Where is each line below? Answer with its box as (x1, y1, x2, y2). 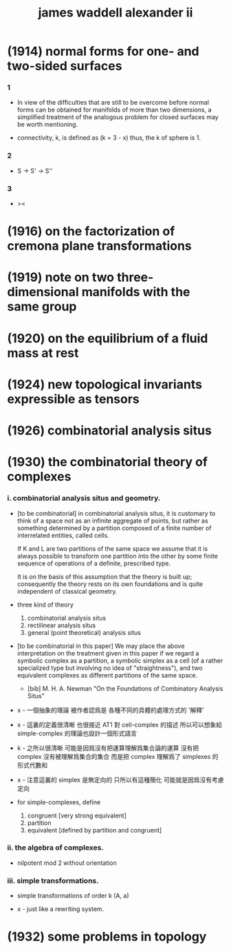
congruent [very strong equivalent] (27, 811, 127, 819)
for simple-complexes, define (16, 797, 101, 806)
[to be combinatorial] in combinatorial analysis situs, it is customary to (16, 509, 216, 517)
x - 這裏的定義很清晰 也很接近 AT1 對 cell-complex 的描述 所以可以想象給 (16, 720, 223, 729)
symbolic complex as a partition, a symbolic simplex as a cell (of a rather (16, 656, 223, 665)
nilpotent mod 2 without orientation (16, 859, 117, 867)
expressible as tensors (7, 391, 140, 407)
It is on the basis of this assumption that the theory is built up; (16, 572, 192, 581)
